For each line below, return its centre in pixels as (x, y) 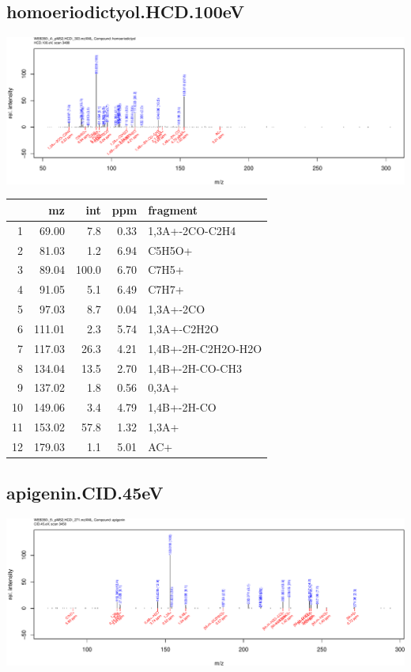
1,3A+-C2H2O (183, 328)
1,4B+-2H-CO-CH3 (195, 368)
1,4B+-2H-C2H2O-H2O (205, 348)
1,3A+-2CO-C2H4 (192, 230)
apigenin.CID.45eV (85, 493)
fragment (173, 209)
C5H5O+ (170, 250)
